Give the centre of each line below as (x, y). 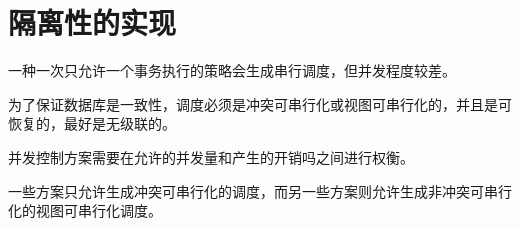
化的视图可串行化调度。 (85, 210)
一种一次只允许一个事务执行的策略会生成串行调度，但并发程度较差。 (232, 70)
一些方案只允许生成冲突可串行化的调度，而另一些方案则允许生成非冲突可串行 (260, 190)
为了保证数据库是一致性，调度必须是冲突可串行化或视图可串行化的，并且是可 (260, 103)
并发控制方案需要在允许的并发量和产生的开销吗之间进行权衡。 (211, 156)
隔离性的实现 (92, 22)
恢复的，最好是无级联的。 (92, 123)
